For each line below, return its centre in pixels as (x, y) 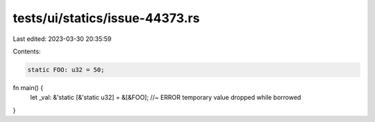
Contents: (27, 51)
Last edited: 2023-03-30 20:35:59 (62, 39)
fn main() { (28, 87)
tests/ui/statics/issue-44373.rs (106, 18)
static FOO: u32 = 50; (66, 70)
